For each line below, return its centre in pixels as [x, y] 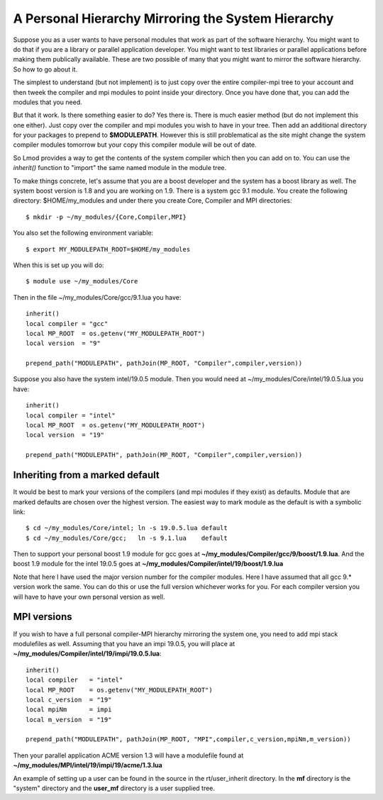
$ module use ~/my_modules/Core [82, 281]
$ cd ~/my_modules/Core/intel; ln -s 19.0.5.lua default [127, 528]
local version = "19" [65, 435]
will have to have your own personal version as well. [89, 597]
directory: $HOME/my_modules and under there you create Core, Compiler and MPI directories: [152, 201]
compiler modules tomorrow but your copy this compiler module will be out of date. [135, 145]
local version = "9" [63, 343]
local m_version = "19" [69, 720]
